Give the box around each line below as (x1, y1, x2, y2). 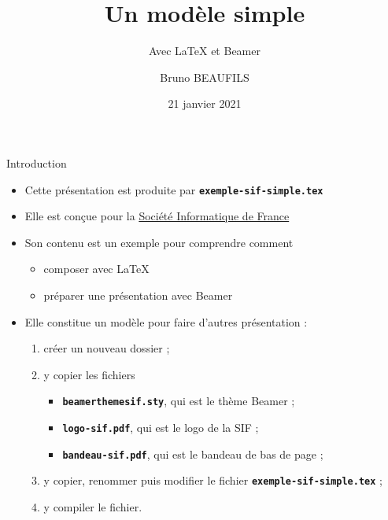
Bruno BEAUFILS (160, 68, 249, 85)
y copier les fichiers (43, 366, 135, 382)
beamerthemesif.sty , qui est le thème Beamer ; (62, 393, 295, 409)
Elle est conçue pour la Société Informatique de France (24, 208, 290, 224)
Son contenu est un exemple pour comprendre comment (24, 234, 294, 250)
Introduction (6, 154, 67, 171)
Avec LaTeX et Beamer (149, 42, 261, 59)
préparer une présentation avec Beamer (43, 286, 233, 303)
